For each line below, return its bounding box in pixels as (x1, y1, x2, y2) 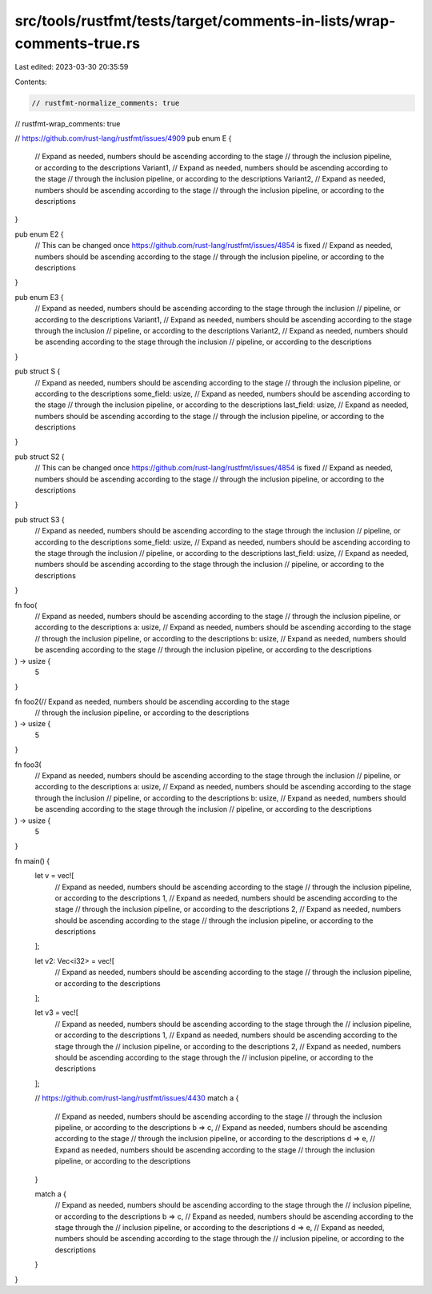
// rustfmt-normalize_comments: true (31, 98, 180, 107)
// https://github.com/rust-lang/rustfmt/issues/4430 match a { (34, 1093, 239, 1103)
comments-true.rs (14, 34, 140, 52)
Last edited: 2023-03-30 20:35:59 (14, 62, 129, 72)
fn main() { (14, 856, 50, 865)
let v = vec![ (34, 871, 74, 881)
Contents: (14, 77, 47, 86)
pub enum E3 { (14, 292, 64, 302)
